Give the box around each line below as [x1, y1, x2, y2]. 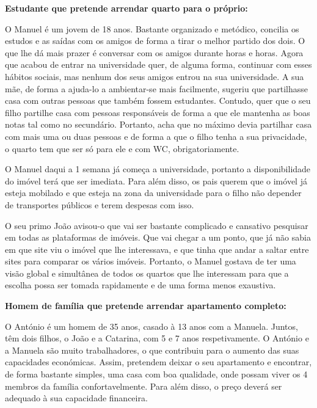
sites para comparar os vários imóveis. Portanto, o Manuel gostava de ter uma [5, 255, 296, 268]
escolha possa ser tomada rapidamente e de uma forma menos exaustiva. [5, 279, 276, 291]
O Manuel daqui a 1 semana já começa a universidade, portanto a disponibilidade [5, 162, 311, 175]
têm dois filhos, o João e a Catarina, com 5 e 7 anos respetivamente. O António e [5, 332, 309, 344]
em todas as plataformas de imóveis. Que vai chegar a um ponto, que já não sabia [5, 231, 311, 244]
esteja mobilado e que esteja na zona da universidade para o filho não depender [5, 186, 302, 199]
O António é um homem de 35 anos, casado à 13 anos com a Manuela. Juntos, [5, 319, 298, 332]
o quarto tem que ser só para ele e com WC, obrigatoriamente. [5, 142, 239, 155]
